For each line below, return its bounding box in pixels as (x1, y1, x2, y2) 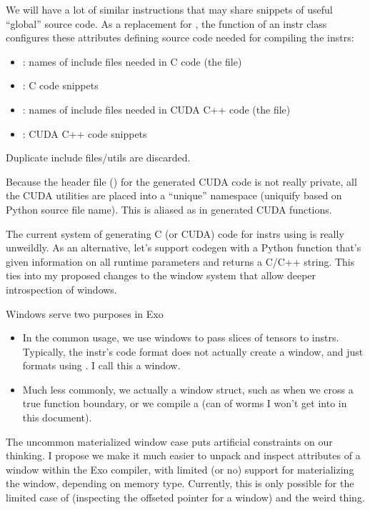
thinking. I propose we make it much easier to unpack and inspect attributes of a (6, 448, 361, 463)
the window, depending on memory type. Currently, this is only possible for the (6, 476, 354, 491)
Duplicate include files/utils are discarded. (6, 150, 191, 165)
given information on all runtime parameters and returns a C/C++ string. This (6, 254, 355, 269)
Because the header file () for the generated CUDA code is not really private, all (6, 174, 357, 189)
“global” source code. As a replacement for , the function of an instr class (6, 16, 327, 31)
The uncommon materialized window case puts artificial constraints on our (6, 434, 333, 449)
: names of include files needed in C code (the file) (22, 54, 242, 69)
